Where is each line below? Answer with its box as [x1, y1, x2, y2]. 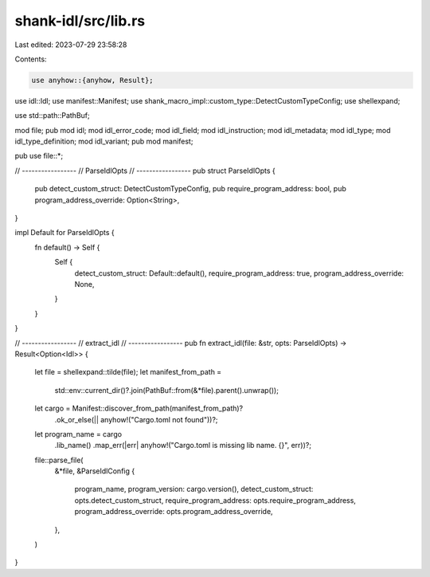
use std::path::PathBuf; [14, 111, 91, 120]
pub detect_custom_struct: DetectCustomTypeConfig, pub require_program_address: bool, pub [34, 184, 346, 194]
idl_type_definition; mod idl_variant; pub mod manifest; [14, 136, 193, 147]
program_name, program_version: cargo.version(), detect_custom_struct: [74, 485, 314, 494]
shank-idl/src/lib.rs [14, 12, 146, 29]
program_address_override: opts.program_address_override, [74, 507, 274, 516]
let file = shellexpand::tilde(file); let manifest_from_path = [34, 367, 222, 377]
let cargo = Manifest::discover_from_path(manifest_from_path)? [34, 403, 244, 414]
